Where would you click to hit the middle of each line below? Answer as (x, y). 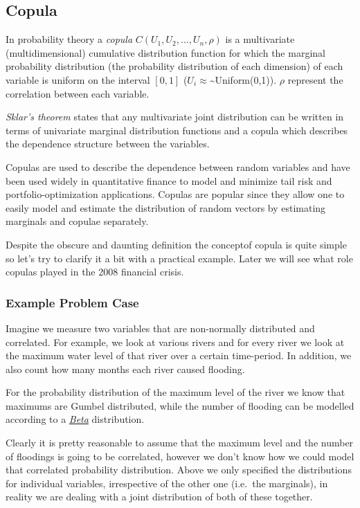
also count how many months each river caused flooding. (125, 369)
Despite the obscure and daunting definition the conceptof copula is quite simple (176, 244)
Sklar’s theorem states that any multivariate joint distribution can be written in (175, 117)
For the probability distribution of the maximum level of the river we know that (175, 392)
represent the (315, 79)
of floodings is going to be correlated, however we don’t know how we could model (180, 456)
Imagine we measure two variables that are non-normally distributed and (160, 328)
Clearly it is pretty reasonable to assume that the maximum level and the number (180, 443)
